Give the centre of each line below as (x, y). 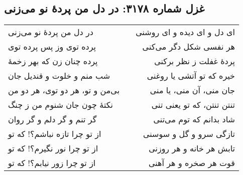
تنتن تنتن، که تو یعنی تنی (193, 105)
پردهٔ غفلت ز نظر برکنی (195, 61)
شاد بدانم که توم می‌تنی (194, 119)
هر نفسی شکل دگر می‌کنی (189, 47)
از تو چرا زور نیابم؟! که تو (52, 163)
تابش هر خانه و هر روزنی (192, 148)
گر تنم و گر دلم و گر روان (52, 119)
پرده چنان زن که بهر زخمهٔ (53, 61)
